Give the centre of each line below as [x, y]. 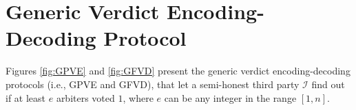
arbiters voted [85, 97]
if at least [26, 97]
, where [138, 97]
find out [328, 84]
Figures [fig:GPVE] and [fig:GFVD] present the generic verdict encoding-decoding [178, 71]
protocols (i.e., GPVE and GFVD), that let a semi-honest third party [153, 84]
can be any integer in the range [230, 97]
